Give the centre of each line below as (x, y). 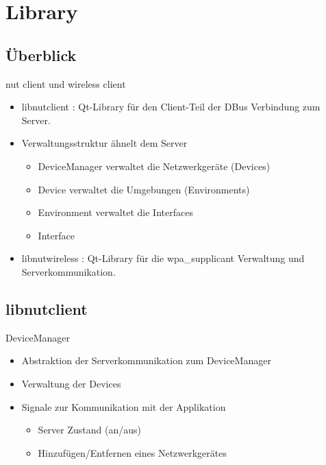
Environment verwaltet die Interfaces (115, 212)
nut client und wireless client (66, 83)
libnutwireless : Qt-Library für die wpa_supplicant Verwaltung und (163, 258)
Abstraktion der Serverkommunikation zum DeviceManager (146, 360)
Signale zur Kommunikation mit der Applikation (124, 406)
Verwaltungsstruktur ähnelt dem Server (104, 143)
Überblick (41, 55)
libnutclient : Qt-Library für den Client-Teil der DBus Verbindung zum (171, 107)
